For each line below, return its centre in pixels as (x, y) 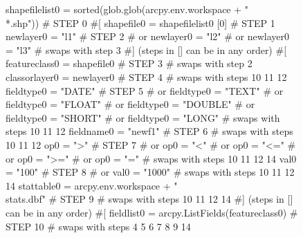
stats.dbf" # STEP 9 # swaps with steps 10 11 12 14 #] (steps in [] (149, 199)
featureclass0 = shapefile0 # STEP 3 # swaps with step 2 (129, 63)
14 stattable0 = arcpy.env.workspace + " (92, 185)
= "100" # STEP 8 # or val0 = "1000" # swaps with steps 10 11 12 (150, 172)
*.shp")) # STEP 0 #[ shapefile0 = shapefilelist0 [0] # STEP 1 (140, 22)
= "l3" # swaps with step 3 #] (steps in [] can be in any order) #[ (146, 49)
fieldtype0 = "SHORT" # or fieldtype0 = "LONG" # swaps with (143, 117)
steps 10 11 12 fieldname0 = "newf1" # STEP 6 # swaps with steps (149, 131)
